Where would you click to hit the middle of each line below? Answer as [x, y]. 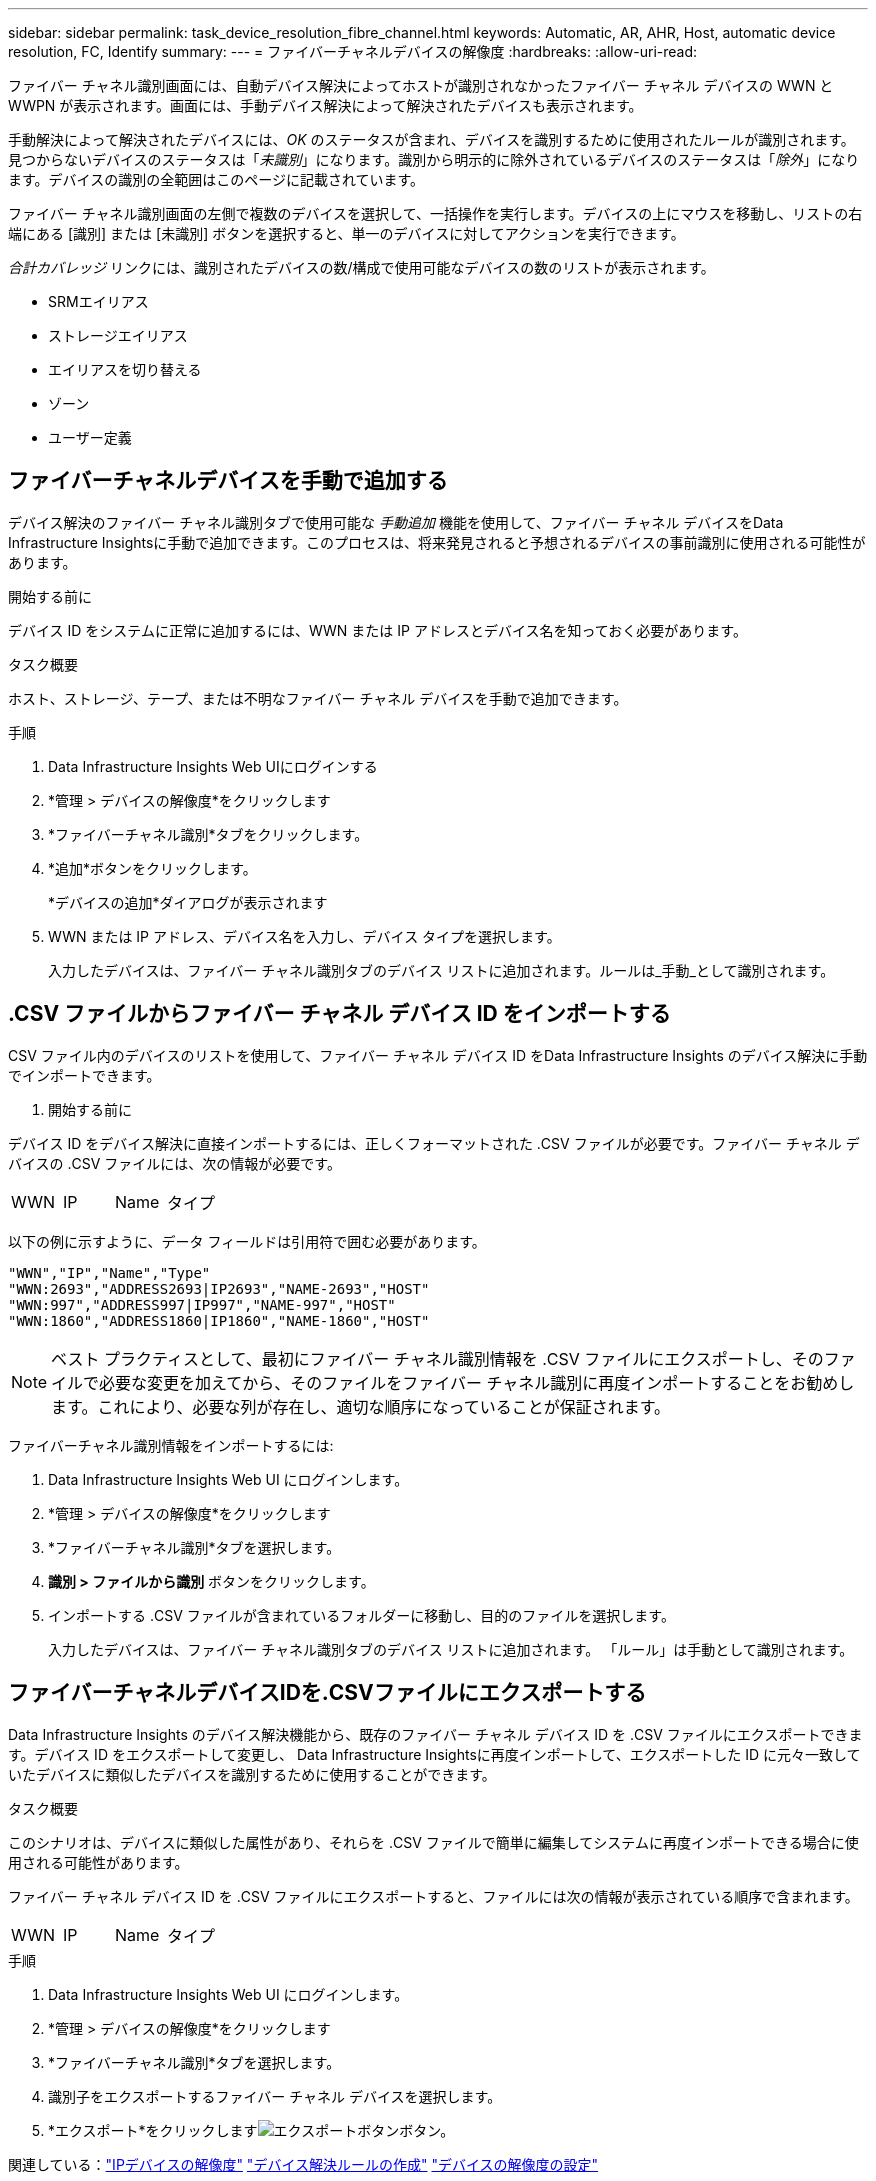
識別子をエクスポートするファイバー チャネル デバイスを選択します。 [275, 2096]
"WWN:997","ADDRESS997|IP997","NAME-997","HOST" [202, 1304]
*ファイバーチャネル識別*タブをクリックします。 [208, 834]
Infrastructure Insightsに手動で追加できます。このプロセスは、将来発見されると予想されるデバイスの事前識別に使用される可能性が [437, 542]
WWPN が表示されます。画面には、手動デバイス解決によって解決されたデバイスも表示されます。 [325, 105]
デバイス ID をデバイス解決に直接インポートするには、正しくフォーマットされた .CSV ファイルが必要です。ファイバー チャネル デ [434, 1143]
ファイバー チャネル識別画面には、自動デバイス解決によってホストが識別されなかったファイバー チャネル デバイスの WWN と [421, 85]
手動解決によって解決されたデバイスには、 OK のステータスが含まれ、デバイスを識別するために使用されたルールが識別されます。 [431, 139]
